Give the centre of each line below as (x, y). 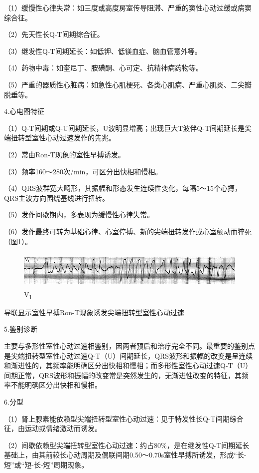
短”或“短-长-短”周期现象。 (46, 464)
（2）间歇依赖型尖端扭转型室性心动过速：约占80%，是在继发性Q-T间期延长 (127, 445)
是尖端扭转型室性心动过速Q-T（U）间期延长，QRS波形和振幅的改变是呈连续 (129, 355)
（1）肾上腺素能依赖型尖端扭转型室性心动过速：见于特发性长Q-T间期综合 (124, 418)
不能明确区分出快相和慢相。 (56, 385)
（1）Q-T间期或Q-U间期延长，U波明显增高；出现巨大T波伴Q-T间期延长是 (124, 128)
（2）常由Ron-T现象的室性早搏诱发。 (65, 154)
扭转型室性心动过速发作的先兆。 (63, 138)
